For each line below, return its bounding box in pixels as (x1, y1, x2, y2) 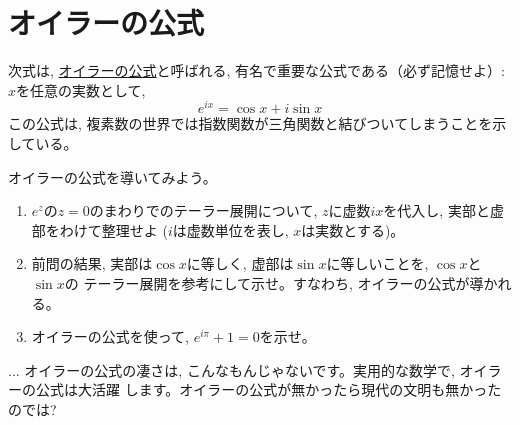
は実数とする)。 (301, 219, 405, 240)
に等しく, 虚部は (186, 253, 294, 274)
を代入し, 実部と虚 (383, 200, 504, 221)
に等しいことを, (326, 253, 429, 274)
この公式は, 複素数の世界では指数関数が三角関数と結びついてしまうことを (8, 113, 493, 134)
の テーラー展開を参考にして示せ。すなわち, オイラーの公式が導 (64, 272, 484, 293)
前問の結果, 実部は (31, 253, 153, 274)
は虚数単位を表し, (172, 219, 289, 240)
